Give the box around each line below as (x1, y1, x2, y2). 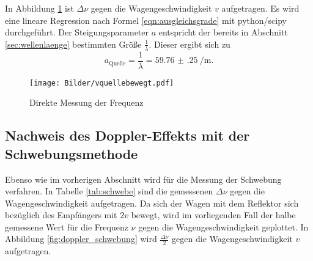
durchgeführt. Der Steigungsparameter (5, 26, 149, 39)
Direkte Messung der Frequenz (29, 96, 144, 109)
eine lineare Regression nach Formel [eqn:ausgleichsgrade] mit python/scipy (5, 13, 287, 26)
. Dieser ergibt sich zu (149, 37, 230, 50)
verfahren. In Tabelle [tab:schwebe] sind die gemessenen (5, 185, 213, 197)
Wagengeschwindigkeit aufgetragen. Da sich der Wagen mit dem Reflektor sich (5, 196, 299, 209)
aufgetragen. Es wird (221, 2, 300, 14)
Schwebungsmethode (5, 144, 138, 163)
